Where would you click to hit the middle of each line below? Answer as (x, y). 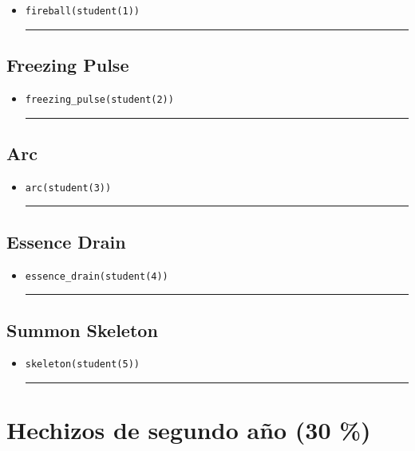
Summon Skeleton (82, 329)
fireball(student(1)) (82, 11)
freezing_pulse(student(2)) (99, 99)
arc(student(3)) (68, 188)
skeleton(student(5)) (82, 365)
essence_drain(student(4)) (97, 276)
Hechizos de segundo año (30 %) (189, 430)
